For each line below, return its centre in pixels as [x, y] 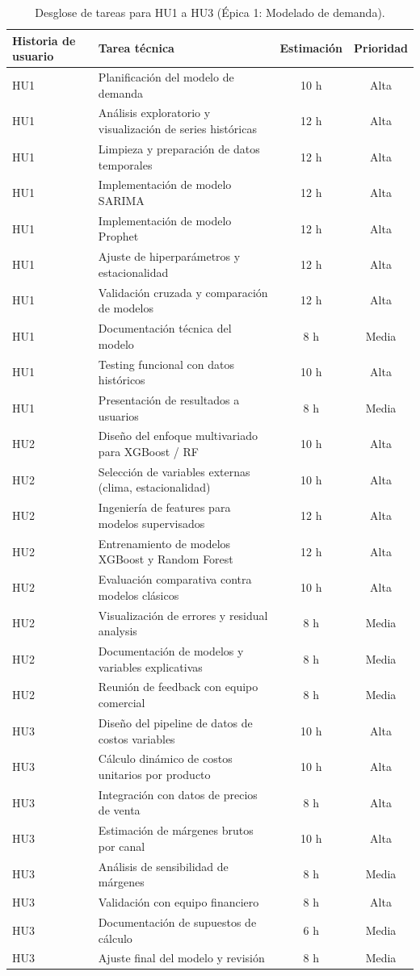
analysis [118, 631]
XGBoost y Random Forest [166, 559]
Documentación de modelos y [171, 651]
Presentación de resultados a [169, 399]
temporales [125, 164]
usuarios [118, 415]
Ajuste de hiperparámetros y [169, 256]
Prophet [118, 236]
